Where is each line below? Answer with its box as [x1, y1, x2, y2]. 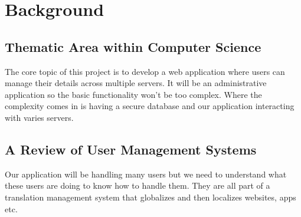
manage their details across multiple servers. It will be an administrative [5, 77, 267, 89]
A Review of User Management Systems [5, 140, 257, 158]
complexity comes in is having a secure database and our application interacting [5, 100, 295, 112]
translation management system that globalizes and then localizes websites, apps [5, 190, 296, 203]
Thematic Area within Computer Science [5, 37, 261, 55]
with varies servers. [5, 111, 74, 123]
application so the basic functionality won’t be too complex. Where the [5, 88, 262, 100]
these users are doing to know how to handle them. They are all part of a [5, 179, 270, 192]
